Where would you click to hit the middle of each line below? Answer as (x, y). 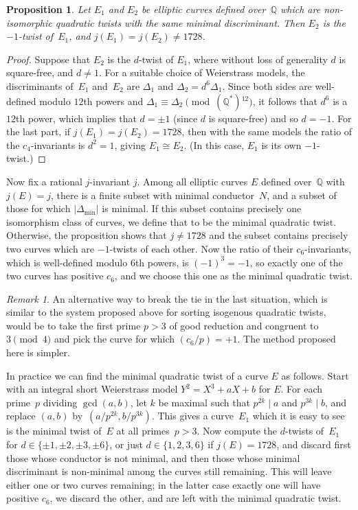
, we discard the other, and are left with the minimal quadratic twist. (195, 498)
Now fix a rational (44, 181)
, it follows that (285, 101)
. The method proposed (287, 339)
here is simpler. (38, 352)
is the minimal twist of (54, 431)
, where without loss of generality (258, 59)
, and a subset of (302, 195)
